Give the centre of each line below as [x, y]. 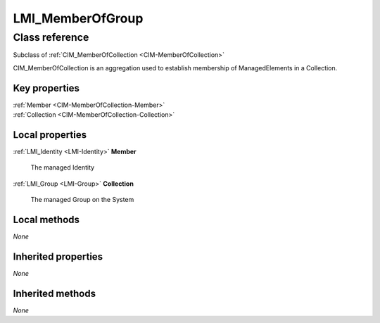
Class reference [51, 37]
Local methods [46, 219]
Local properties [50, 135]
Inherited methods [55, 293]
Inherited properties [58, 256]
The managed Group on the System [82, 200]
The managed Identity [63, 167]
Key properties [46, 88]
